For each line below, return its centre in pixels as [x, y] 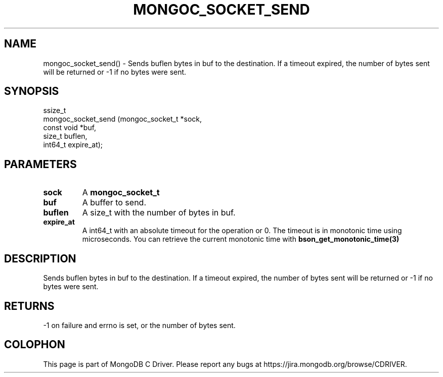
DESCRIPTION [40, 258]
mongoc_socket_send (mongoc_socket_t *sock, [123, 119]
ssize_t [55, 111]
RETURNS [29, 306]
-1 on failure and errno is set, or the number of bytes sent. [139, 325]
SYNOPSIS [32, 91]
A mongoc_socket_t [121, 193]
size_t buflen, [65, 136]
